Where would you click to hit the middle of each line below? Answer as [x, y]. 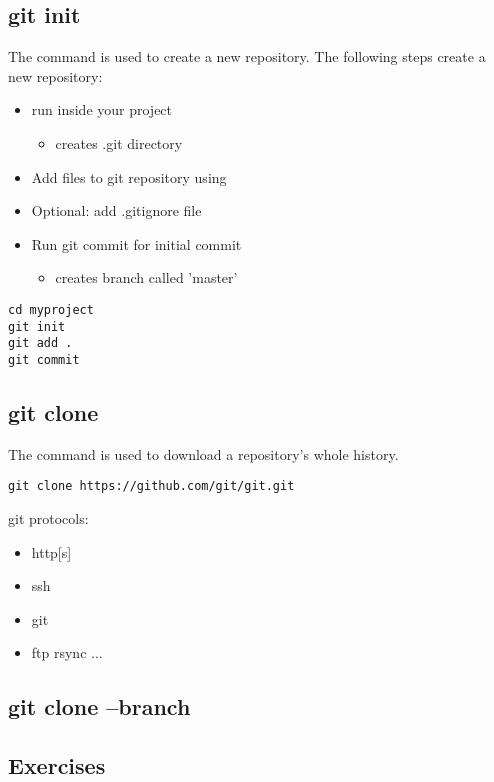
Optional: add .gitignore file [116, 210]
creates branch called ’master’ [146, 277]
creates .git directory [119, 142]
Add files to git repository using [129, 176]
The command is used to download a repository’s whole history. [203, 453]
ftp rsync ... [67, 652]
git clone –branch [99, 706]
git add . [40, 343]
